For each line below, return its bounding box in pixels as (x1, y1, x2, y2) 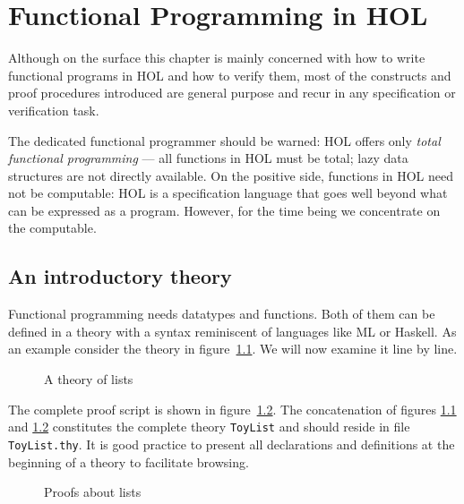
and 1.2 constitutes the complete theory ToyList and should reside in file (8, 417, 410, 436)
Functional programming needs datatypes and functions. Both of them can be (8, 304, 435, 323)
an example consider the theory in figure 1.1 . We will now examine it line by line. (8, 339, 458, 358)
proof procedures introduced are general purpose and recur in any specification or (8, 83, 456, 102)
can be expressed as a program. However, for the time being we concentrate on (8, 201, 441, 219)
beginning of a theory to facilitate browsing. (8, 452, 249, 471)
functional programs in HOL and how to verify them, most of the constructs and (8, 65, 451, 84)
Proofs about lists (44, 483, 142, 501)
